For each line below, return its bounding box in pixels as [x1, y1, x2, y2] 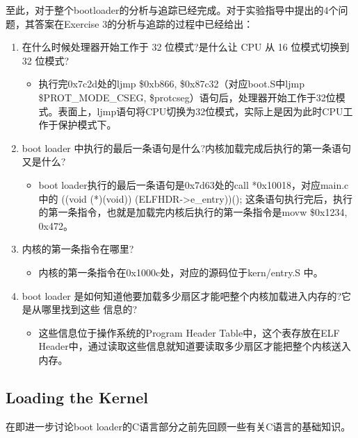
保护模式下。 [58, 117, 117, 132]
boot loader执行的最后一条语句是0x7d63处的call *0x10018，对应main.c [38, 177, 349, 192]
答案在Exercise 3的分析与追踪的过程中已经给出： [34, 16, 254, 31]
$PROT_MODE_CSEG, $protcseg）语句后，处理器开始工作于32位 [38, 90, 336, 104]
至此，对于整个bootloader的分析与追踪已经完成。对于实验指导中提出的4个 [6, 3, 339, 17]
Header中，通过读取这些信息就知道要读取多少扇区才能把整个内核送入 [38, 339, 351, 353]
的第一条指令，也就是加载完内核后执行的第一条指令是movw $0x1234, [38, 205, 348, 219]
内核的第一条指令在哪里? [22, 242, 134, 256]
